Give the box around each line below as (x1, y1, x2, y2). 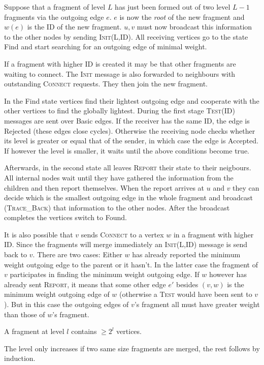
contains (71, 326, 97, 337)
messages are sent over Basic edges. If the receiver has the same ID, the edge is (4, 115, 250, 126)
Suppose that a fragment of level (4, 2, 106, 12)
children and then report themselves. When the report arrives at (4, 182, 205, 193)
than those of (4, 309, 45, 319)
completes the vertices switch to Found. (4, 212, 127, 223)
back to (4, 249, 27, 260)
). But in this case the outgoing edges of (4, 299, 129, 310)
